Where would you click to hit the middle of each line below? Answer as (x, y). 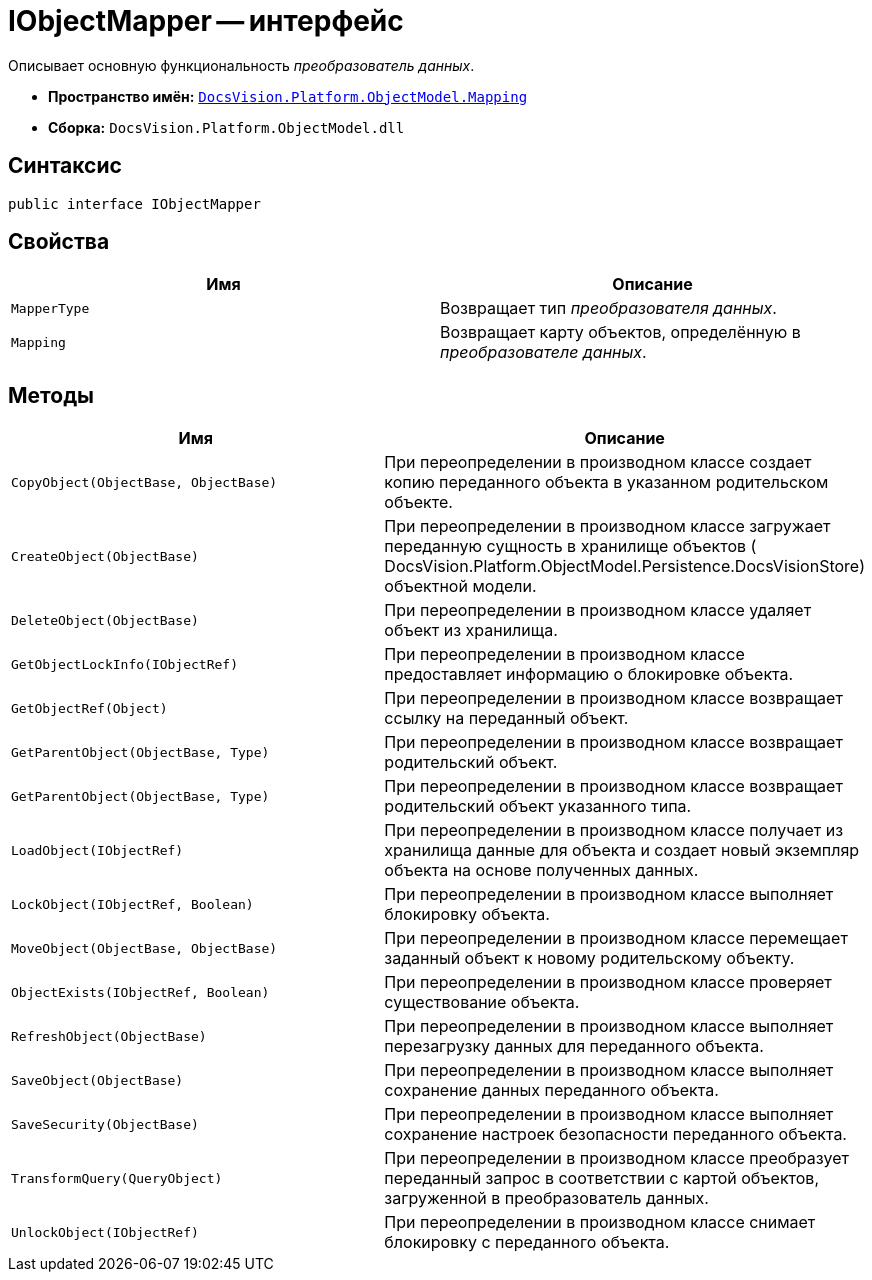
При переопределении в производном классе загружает (607, 526)
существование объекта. (482, 1002)
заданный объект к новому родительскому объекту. (589, 958)
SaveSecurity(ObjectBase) (105, 1124)
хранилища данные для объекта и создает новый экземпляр (622, 850)
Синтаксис (65, 166)
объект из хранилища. (471, 630)
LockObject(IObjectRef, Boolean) (132, 904)
